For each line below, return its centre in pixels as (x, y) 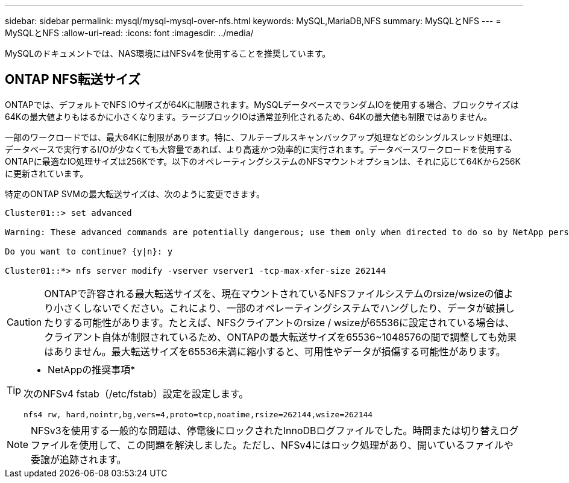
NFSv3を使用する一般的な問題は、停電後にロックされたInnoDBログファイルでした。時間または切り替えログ (275, 430)
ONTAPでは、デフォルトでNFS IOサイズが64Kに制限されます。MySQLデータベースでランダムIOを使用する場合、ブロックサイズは (262, 104)
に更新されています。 (47, 173)
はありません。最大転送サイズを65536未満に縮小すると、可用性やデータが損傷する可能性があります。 (275, 351)
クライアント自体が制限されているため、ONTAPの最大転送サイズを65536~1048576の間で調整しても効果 (281, 337)
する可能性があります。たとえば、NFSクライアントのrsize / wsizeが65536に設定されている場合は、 (289, 322)
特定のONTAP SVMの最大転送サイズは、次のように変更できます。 (135, 194)
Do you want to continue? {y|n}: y (89, 251)
